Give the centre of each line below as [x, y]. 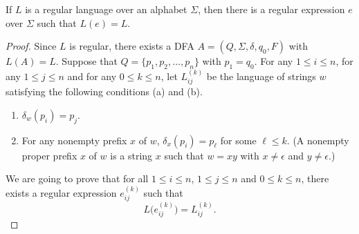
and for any [92, 76]
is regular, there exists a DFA [132, 46]
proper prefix [49, 155]
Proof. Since [31, 46]
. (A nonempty [318, 140]
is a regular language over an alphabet [106, 9]
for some [238, 140]
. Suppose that [86, 61]
